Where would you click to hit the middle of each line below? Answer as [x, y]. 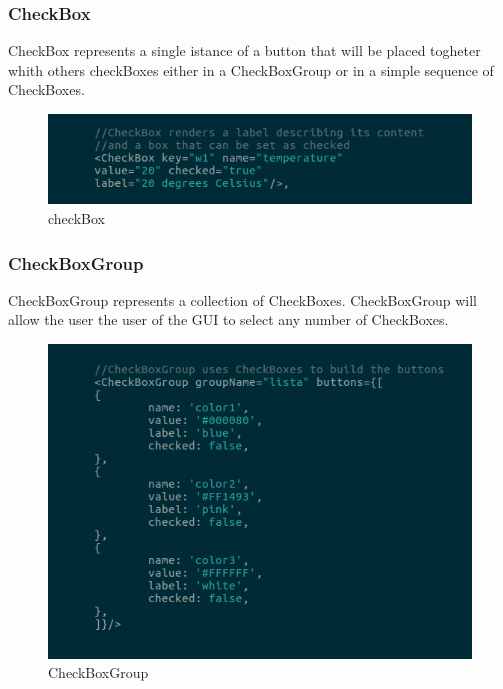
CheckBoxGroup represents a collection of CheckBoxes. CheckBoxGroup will [242, 299]
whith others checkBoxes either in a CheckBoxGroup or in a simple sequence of [251, 69]
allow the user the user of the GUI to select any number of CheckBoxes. [228, 319]
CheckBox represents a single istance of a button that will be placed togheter [244, 50]
